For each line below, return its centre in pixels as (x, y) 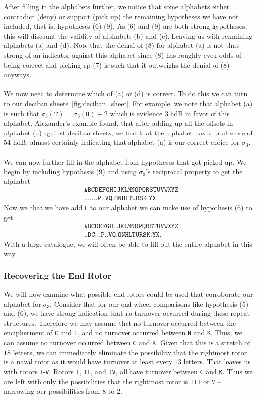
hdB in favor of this (200, 113)
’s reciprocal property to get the (194, 171)
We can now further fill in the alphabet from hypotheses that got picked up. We (125, 161)
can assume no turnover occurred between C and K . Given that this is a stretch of (127, 342)
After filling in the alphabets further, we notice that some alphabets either (117, 6)
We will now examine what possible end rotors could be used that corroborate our (128, 294)
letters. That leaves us (217, 362)
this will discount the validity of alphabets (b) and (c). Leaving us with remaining (128, 35)
